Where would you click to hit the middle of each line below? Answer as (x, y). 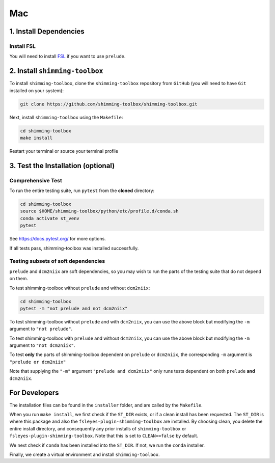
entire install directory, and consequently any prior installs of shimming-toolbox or (98, 428)
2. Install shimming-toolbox (56, 71)
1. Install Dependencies (47, 31)
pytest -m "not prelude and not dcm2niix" (74, 308)
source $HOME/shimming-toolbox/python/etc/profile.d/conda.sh (99, 211)
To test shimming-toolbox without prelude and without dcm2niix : (80, 288)
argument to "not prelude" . (41, 329)
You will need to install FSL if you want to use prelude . (67, 57)
